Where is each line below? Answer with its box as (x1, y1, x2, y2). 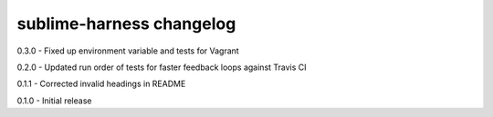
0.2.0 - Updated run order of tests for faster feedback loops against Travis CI (16, 62, 307, 73)
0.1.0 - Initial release (16, 95, 92, 106)
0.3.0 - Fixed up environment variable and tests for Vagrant (16, 45, 239, 56)
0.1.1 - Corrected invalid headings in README (16, 78, 186, 90)
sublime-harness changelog (16, 14, 236, 34)
